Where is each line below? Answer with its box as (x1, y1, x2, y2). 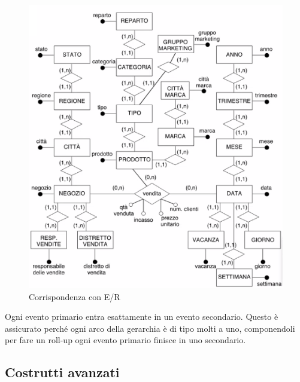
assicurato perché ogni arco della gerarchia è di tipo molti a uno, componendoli (5, 322, 295, 334)
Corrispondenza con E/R (29, 290, 120, 302)
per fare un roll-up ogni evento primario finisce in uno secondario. (5, 334, 246, 346)
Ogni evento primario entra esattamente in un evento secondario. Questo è (5, 310, 278, 323)
